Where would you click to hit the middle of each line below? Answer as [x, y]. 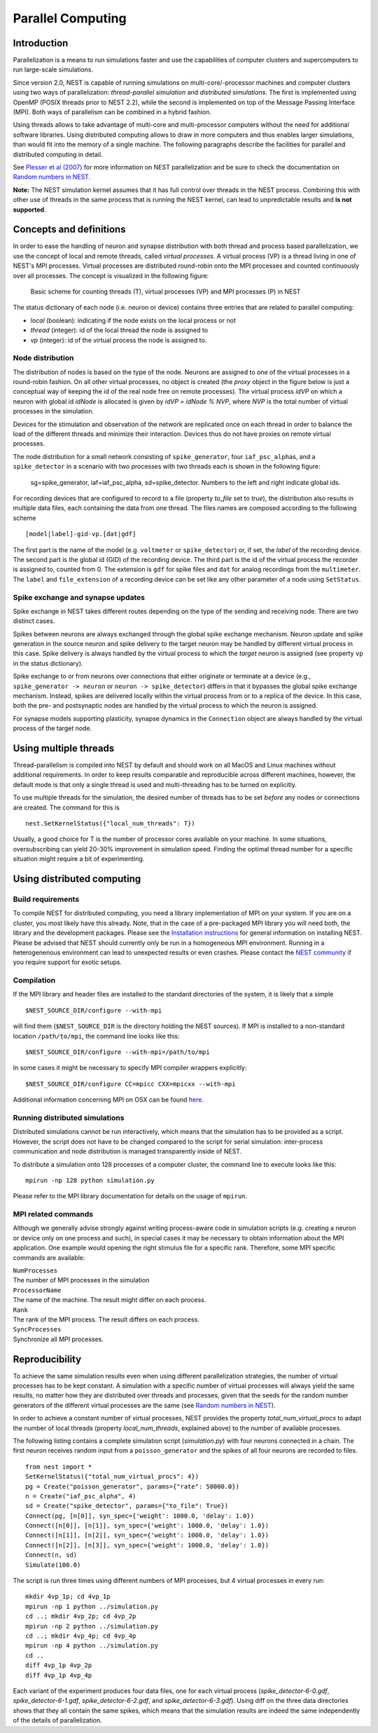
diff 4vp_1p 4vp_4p [59, 1675]
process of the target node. [52, 728]
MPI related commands [53, 1214]
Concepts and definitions [69, 230]
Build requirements [46, 899]
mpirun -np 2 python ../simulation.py [92, 1626]
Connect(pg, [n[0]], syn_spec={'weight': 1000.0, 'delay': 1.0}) [140, 1516]
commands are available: [49, 1257]
